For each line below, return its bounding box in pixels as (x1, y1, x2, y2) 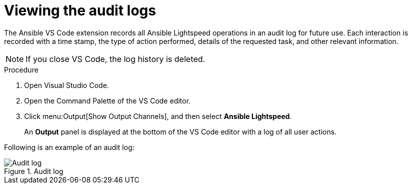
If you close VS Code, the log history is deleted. (26, 53, 205, 64)
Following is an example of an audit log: (4, 142, 134, 151)
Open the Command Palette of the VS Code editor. (24, 96, 191, 105)
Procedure (4, 65, 39, 74)
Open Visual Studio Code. (24, 80, 109, 89)
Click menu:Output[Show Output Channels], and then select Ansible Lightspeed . (24, 111, 292, 120)
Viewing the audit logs (4, 2, 156, 19)
